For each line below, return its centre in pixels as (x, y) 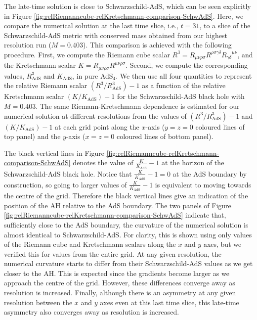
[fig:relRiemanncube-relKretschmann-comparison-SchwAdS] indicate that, (115, 215)
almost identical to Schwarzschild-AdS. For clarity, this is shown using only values (128, 234)
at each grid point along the (97, 126)
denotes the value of (103, 162)
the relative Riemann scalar (46, 85)
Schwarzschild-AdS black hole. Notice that (68, 173)
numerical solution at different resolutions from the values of (95, 115)
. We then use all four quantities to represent (184, 75)
